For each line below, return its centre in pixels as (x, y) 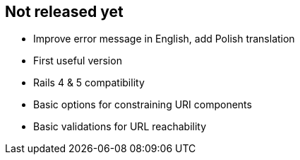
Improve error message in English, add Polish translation (164, 39)
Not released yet (64, 12)
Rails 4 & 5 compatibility (89, 83)
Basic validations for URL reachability (120, 127)
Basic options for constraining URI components (143, 105)
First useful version (78, 61)
